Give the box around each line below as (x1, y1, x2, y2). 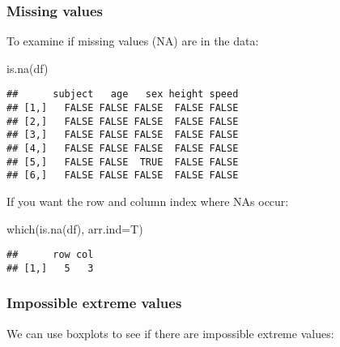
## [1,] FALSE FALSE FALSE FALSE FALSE (6, 102, 239, 114)
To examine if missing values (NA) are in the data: (6, 32, 259, 49)
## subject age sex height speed (6, 88, 239, 101)
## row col (6, 249, 94, 261)
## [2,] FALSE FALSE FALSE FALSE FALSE (6, 115, 239, 127)
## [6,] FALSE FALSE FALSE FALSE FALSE (6, 169, 239, 182)
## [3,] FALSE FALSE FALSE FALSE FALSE (6, 129, 239, 141)
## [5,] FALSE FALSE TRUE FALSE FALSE (6, 156, 239, 168)
